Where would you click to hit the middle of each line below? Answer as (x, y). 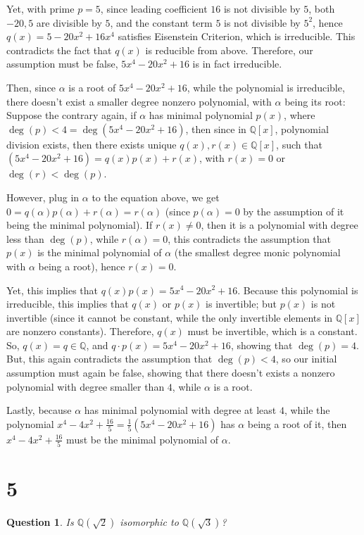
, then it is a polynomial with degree (280, 225)
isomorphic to (149, 522)
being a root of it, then (297, 423)
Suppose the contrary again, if (71, 115)
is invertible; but (241, 304)
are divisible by (69, 22)
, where (300, 115)
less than (25, 238)
